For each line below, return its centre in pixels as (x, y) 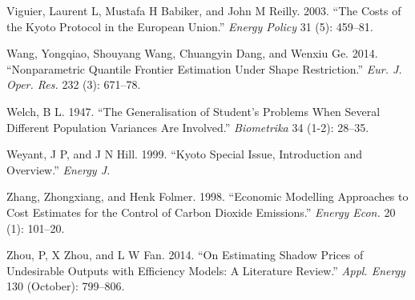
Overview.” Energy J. (58, 169)
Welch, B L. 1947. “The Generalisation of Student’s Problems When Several (193, 111)
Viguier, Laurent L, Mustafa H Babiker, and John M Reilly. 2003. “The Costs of (204, 10)
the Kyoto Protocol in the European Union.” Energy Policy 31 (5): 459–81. (190, 26)
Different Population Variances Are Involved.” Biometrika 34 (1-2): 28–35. (188, 127)
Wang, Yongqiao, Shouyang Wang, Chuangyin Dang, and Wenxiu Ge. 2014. (192, 53)
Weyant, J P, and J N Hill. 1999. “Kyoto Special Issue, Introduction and (185, 154)
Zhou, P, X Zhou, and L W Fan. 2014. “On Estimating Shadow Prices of (185, 255)
